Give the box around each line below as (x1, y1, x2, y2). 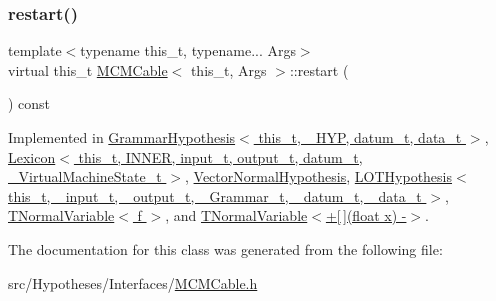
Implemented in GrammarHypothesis (8, 127, 236, 147)
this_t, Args (190, 59, 267, 80)
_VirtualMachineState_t (8, 166, 162, 187)
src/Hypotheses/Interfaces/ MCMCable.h (8, 272, 258, 293)
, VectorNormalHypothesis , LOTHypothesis (185, 166, 453, 187)
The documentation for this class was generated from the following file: (8, 238, 443, 259)
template (8, 40, 62, 61)
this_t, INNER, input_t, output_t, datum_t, (78, 146, 363, 167)
